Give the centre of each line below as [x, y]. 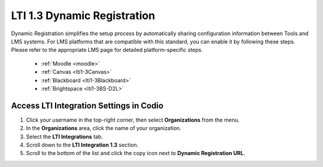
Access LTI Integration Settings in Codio [87, 105]
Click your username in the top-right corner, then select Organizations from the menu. [133, 120]
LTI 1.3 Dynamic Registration [83, 16]
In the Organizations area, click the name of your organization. [104, 128]
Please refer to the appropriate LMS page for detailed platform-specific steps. [107, 50]
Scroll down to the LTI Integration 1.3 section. [82, 145]
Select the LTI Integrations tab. [64, 137]
